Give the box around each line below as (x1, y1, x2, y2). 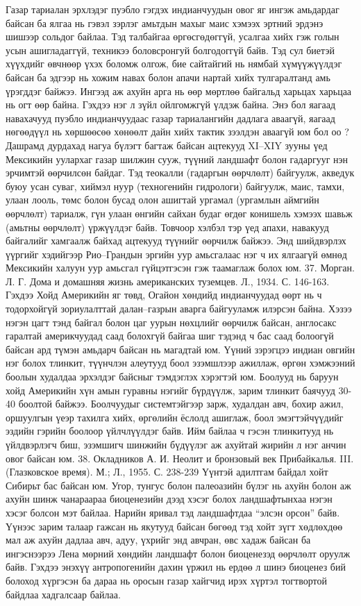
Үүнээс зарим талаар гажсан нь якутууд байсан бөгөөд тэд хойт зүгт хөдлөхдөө (6, 519, 343, 533)
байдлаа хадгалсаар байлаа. (6, 587, 121, 601)
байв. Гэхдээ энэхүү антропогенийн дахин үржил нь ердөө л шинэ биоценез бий (6, 559, 346, 574)
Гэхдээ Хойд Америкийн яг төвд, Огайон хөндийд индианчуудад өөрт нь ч (6, 287, 322, 302)
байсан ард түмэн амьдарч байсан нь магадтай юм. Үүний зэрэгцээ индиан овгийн (6, 342, 355, 356)
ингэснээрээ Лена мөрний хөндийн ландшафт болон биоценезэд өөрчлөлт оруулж (6, 546, 351, 560)
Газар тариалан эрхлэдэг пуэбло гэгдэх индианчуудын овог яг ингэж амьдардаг (6, 2, 339, 16)
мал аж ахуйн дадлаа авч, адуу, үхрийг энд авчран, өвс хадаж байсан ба (6, 532, 311, 547)
